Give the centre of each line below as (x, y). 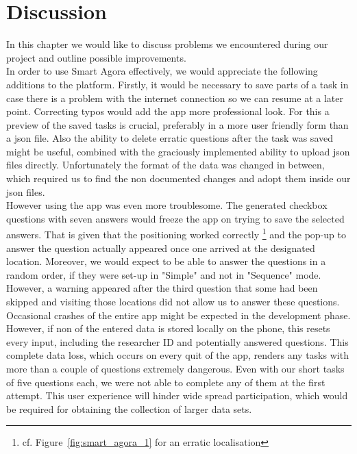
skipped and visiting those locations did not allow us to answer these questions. (173, 302)
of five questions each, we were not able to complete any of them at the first (166, 382)
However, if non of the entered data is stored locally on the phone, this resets (168, 328)
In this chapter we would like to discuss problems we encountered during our (167, 44)
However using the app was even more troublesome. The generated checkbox (167, 205)
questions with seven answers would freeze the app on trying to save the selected (175, 218)
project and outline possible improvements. (96, 57)
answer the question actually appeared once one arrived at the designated (161, 248)
